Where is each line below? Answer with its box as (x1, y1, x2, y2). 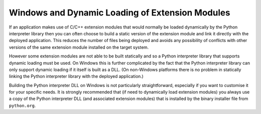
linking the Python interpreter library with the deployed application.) (9, 73, 144, 79)
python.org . (9, 102, 36, 108)
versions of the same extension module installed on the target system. (9, 44, 149, 50)
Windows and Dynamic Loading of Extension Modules (9, 7, 231, 18)
